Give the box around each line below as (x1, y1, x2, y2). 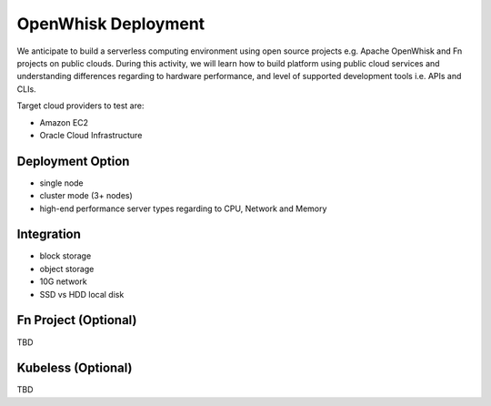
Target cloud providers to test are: (16, 100, 145, 111)
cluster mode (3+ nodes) (39, 190, 134, 201)
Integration (16, 227, 82, 242)
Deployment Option (16, 153, 130, 168)
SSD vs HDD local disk (39, 289, 125, 299)
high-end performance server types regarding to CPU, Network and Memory (39, 203, 327, 214)
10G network (39, 276, 87, 287)
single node (39, 178, 84, 188)
